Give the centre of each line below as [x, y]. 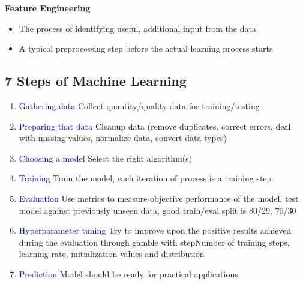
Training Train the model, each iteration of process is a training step [145, 178]
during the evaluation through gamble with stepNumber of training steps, [154, 242]
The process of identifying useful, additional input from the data [137, 28]
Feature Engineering [48, 8]
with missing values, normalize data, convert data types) [123, 138]
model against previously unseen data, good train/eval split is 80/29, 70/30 [157, 210]
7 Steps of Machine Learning [96, 81]
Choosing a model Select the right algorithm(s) [106, 158]
